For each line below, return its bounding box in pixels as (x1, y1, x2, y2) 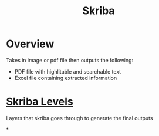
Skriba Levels (6, 95, 73, 108)
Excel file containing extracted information (14, 74, 117, 81)
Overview (6, 37, 55, 51)
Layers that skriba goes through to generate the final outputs (6, 114, 153, 121)
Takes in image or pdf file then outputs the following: (6, 57, 134, 64)
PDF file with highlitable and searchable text (14, 68, 121, 75)
